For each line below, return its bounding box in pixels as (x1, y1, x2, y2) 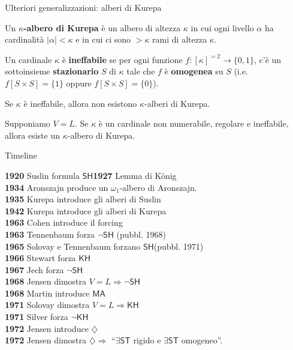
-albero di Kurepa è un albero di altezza (23, 21, 181, 34)
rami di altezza (152, 33, 207, 46)
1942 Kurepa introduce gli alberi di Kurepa (5, 204, 167, 217)
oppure (66, 76, 92, 89)
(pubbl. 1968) (116, 228, 166, 240)
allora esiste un (5, 128, 60, 141)
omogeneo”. (181, 334, 223, 346)
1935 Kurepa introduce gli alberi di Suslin (5, 193, 161, 205)
